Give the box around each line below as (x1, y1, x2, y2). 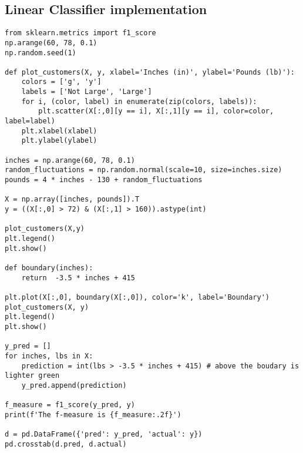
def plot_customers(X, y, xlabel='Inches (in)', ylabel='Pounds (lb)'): (5, 68, 295, 76)
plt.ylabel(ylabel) (21, 136, 97, 145)
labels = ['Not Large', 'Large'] (21, 88, 152, 96)
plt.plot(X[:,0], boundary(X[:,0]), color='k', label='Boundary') (5, 293, 270, 301)
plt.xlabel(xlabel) (21, 126, 97, 135)
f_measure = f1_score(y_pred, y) (5, 401, 135, 410)
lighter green (5, 371, 60, 380)
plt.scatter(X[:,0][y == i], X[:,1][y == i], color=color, (38, 107, 274, 116)
